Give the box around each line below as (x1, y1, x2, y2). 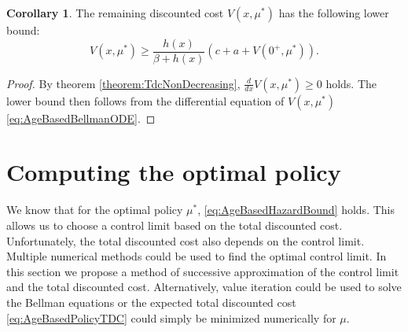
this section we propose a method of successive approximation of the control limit (6, 263, 399, 279)
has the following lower (278, 5, 389, 20)
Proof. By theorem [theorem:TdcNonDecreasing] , (6, 75, 241, 91)
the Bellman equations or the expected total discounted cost (6, 293, 296, 310)
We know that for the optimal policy (6, 201, 183, 218)
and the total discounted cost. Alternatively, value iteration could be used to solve (6, 279, 402, 295)
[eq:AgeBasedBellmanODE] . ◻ (6, 109, 156, 126)
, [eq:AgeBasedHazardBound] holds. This (197, 201, 395, 218)
